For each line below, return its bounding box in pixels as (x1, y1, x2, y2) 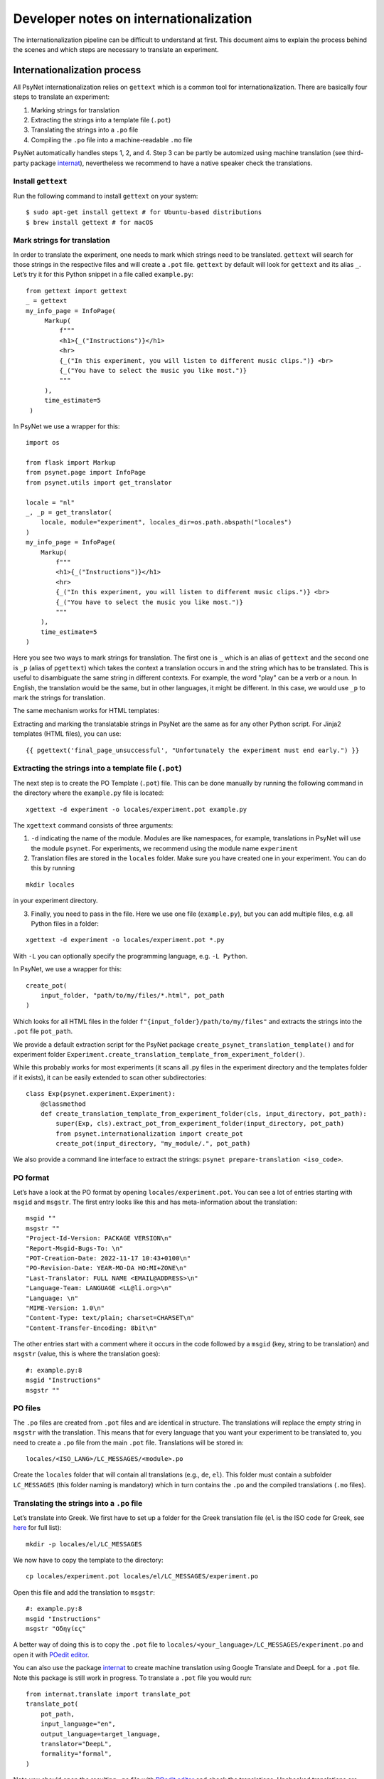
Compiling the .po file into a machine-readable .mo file (31, 135, 193, 144)
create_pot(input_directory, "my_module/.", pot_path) (55, 1139, 251, 1148)
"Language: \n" (26, 1294, 79, 1302)
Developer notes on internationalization (13, 11, 252, 26)
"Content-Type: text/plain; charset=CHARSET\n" (26, 1314, 195, 1322)
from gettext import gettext (26, 287, 127, 295)
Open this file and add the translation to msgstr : (13, 1588, 156, 1597)
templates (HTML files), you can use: (13, 729, 122, 738)
